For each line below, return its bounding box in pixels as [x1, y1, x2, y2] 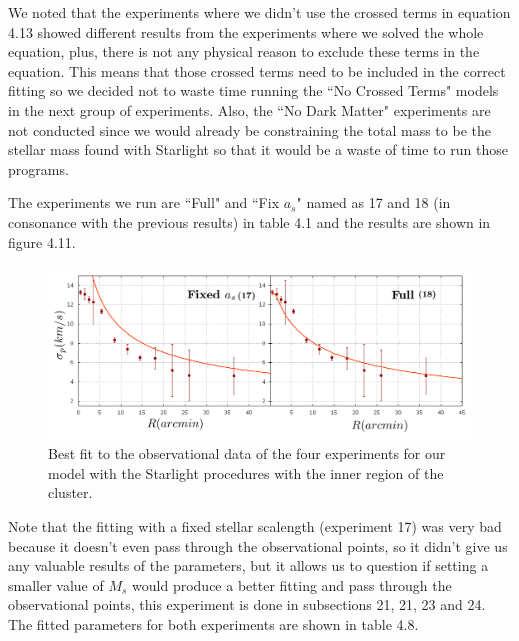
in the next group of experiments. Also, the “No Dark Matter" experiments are [8, 99, 491, 120]
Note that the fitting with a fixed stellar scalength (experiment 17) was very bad [8, 515, 502, 536]
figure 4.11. [8, 231, 76, 252]
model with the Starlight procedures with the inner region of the [48, 462, 444, 483]
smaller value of [8, 574, 104, 595]
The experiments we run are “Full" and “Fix [8, 192, 280, 213]
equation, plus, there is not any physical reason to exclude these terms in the [8, 41, 480, 62]
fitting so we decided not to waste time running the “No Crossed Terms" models [8, 80, 499, 101]
